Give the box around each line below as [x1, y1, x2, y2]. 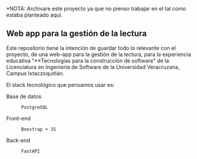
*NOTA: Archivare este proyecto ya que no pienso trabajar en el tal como [6, 5, 186, 12]
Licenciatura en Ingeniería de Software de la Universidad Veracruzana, [6, 63, 180, 70]
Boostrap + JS [21, 126, 57, 132]
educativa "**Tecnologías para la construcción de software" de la [6, 57, 170, 64]
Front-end [6, 114, 31, 121]
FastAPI [21, 148, 41, 154]
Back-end [6, 136, 30, 144]
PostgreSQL [21, 104, 48, 110]
